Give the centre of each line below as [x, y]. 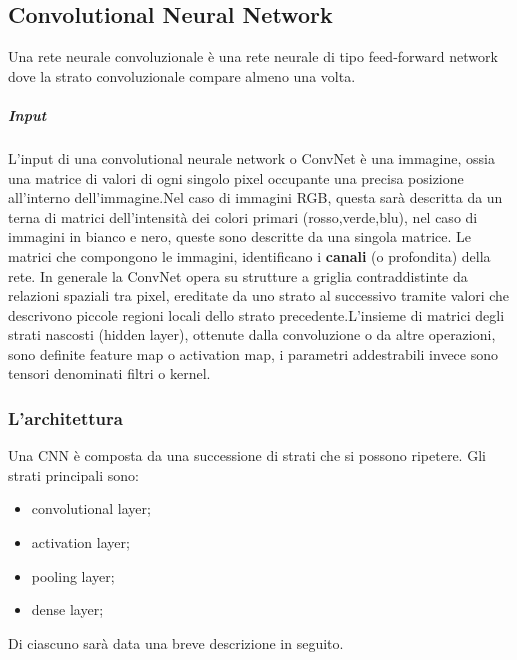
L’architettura [65, 418]
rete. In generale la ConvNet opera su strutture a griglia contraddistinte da [238, 275]
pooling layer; [73, 575]
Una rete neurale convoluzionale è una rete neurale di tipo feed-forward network [253, 56]
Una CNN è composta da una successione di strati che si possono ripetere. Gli [247, 455]
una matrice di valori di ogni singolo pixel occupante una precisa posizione [236, 177]
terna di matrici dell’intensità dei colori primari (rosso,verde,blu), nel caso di [243, 216]
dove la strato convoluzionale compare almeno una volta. [182, 75]
